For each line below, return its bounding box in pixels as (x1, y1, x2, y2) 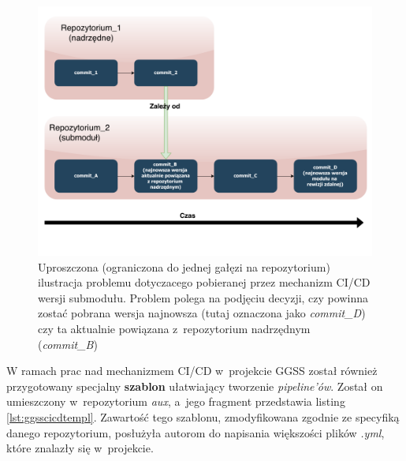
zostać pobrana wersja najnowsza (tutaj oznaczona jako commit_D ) (38, 305, 366, 321)
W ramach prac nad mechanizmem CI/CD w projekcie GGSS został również (6, 362, 378, 379)
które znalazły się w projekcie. (6, 440, 154, 456)
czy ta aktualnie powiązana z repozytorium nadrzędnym (38, 320, 311, 337)
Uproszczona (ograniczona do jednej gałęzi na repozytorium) (38, 258, 330, 275)
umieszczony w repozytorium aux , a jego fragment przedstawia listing (6, 393, 345, 410)
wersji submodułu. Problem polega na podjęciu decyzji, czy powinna (38, 289, 368, 305)
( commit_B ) (38, 335, 98, 352)
